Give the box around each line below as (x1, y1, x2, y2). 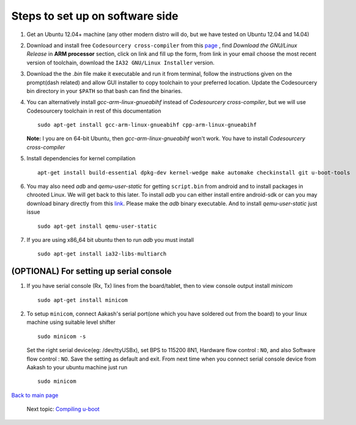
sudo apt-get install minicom (37, 296, 128, 303)
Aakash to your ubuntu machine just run (26, 364, 128, 370)
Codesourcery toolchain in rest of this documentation (26, 107, 161, 115)
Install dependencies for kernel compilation (26, 155, 136, 162)
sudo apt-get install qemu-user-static (37, 222, 157, 230)
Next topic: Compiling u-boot (26, 405, 100, 413)
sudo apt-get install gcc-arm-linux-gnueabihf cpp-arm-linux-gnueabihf (37, 121, 257, 129)
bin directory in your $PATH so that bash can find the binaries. (26, 87, 183, 94)
